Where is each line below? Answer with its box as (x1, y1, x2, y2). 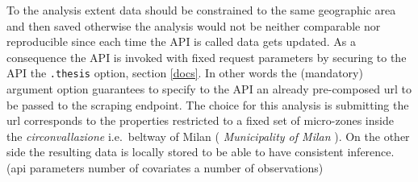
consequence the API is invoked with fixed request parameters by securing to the (6, 48, 407, 65)
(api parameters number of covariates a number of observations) (6, 159, 324, 176)
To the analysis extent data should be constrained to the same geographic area (6, 2, 396, 18)
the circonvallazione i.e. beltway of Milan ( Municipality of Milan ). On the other (6, 127, 410, 144)
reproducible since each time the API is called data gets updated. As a (6, 33, 356, 50)
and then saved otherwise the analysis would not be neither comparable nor (6, 17, 381, 34)
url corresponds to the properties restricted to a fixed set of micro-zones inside (6, 112, 394, 129)
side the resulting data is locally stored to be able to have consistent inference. (6, 143, 395, 160)
